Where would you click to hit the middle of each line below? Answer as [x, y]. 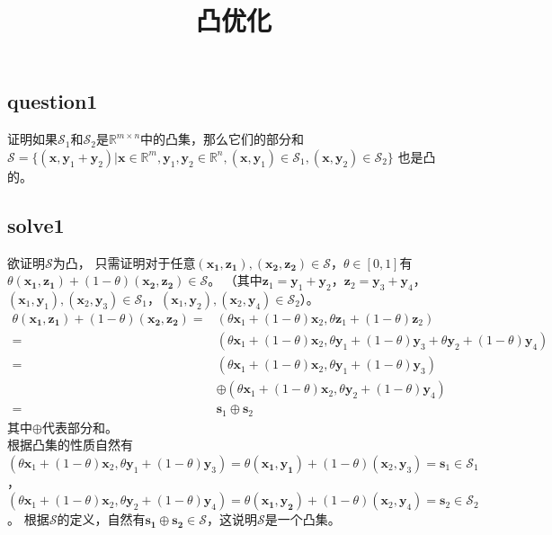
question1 [53, 101]
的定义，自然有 [101, 519]
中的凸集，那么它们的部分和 [223, 139]
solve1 [36, 224]
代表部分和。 [80, 427]
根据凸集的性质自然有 [70, 445]
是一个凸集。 [303, 519]
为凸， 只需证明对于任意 [124, 262]
